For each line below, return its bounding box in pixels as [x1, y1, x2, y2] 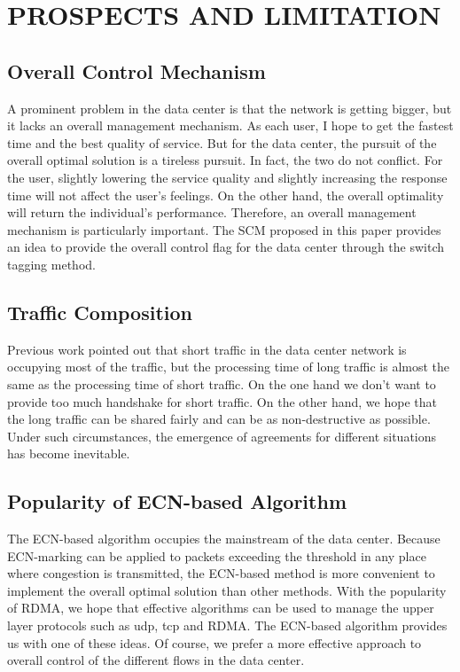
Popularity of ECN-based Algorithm [7, 488, 347, 515]
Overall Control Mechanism [7, 57, 266, 84]
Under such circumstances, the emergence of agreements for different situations [7, 426, 437, 445]
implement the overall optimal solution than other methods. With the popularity [7, 581, 447, 599]
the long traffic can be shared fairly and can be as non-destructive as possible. [7, 410, 431, 428]
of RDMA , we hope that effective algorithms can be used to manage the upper [7, 598, 434, 617]
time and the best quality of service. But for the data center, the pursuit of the [7, 133, 437, 152]
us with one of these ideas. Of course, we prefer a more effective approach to [7, 633, 422, 652]
